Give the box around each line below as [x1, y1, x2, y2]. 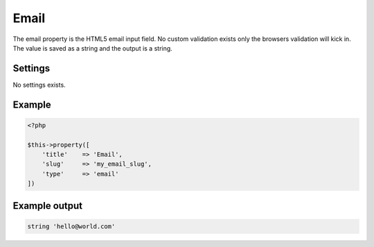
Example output [12, 200, 83, 212]
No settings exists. [12, 80, 66, 89]
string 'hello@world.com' [27, 222, 116, 230]
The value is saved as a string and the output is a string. [12, 44, 172, 52]
